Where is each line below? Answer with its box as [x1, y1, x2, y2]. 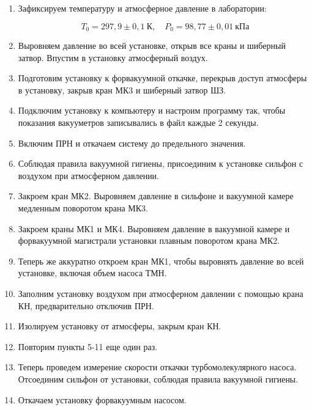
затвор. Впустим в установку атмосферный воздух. [18, 51, 208, 64]
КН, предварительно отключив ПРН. [18, 299, 154, 312]
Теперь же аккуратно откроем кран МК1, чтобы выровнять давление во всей [18, 254, 304, 267]
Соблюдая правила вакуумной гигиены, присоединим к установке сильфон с [18, 157, 303, 170]
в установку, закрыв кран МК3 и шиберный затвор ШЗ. [18, 83, 226, 96]
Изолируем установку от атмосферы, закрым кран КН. [18, 320, 221, 332]
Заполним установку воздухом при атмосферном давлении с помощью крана [18, 287, 303, 299]
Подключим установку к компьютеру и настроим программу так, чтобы [18, 104, 286, 117]
